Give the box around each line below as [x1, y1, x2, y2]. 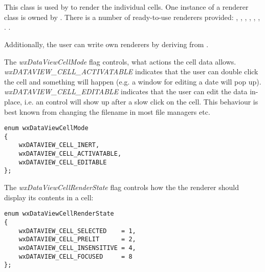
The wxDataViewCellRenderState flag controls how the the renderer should [4, 182, 239, 193]
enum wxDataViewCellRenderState [4, 210, 114, 218]
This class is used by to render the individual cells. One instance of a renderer [4, 2, 249, 12]
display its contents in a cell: [4, 192, 94, 202]
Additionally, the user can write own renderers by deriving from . [4, 38, 209, 49]
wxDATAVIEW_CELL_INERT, [18, 141, 100, 149]
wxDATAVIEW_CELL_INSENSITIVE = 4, [18, 244, 136, 252]
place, [4, 96, 22, 107]
